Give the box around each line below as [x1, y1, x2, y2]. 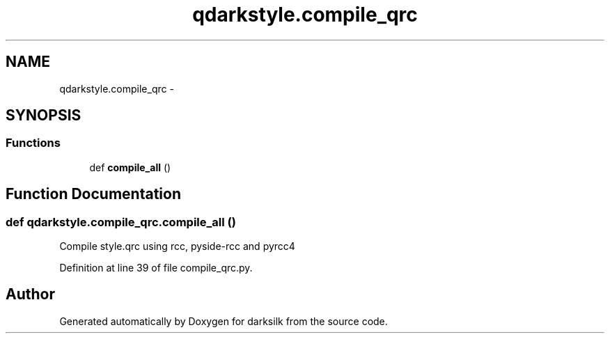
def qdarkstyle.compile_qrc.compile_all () [6, 214, 236, 229]
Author [6, 285, 55, 303]
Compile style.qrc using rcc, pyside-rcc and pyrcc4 [59, 240, 295, 253]
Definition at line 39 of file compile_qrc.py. [59, 262, 253, 274]
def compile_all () [89, 161, 171, 173]
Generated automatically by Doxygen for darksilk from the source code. [59, 315, 388, 327]
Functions [6, 136, 61, 150]
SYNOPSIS [6, 107, 81, 125]
